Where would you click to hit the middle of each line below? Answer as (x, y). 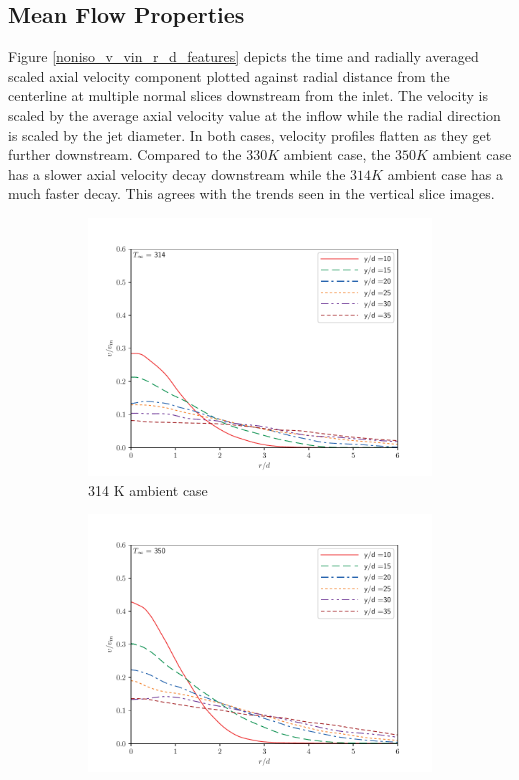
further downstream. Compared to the (125, 154)
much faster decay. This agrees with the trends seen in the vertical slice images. (251, 193)
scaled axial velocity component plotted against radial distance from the (229, 75)
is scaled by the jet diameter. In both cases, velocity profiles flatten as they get (250, 134)
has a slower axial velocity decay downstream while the (177, 173)
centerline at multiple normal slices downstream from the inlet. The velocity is (248, 95)
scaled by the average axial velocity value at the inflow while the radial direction (254, 114)
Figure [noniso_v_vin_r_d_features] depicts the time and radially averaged (243, 56)
